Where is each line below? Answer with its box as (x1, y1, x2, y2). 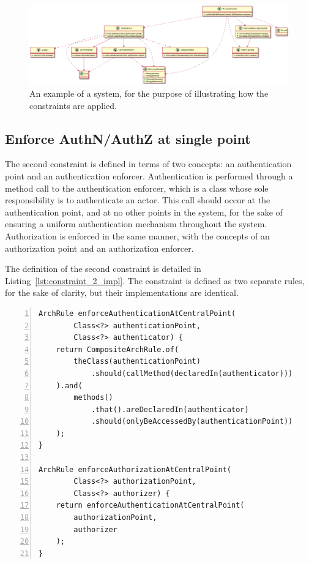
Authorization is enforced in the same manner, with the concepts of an (5, 229, 270, 242)
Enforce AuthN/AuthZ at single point (5, 129, 251, 148)
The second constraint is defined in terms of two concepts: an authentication (5, 157, 292, 170)
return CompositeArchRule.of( (56, 345, 179, 354)
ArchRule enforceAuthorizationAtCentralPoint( (39, 465, 231, 474)
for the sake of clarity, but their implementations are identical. (5, 286, 239, 299)
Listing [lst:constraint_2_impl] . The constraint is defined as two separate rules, (5, 274, 305, 287)
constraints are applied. (29, 99, 117, 111)
